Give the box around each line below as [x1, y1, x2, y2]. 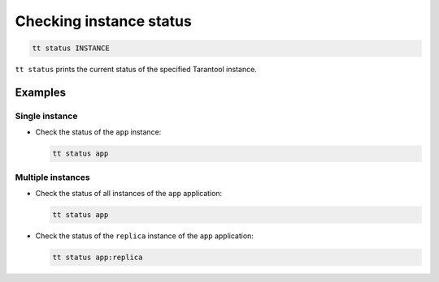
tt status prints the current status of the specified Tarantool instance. [15, 65, 258, 75]
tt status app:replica [52, 252, 143, 262]
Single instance [15, 110, 78, 122]
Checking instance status [15, 12, 193, 30]
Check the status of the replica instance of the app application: [35, 231, 254, 241]
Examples [15, 85, 67, 99]
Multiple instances [15, 171, 90, 182]
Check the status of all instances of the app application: [35, 189, 223, 198]
